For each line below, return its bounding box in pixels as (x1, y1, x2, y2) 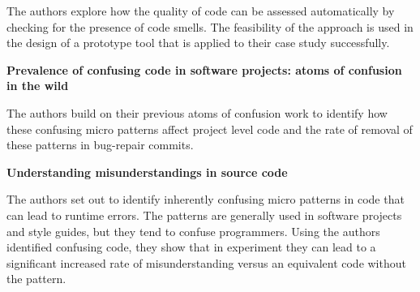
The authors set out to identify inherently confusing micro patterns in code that (6, 191, 405, 208)
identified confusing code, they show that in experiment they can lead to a (6, 238, 376, 255)
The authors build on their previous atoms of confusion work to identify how (6, 104, 388, 121)
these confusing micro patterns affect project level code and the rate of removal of (6, 120, 413, 137)
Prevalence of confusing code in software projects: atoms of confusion (6, 61, 402, 78)
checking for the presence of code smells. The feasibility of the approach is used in (6, 18, 414, 35)
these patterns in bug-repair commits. (6, 136, 194, 153)
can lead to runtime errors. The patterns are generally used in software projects (6, 206, 402, 223)
